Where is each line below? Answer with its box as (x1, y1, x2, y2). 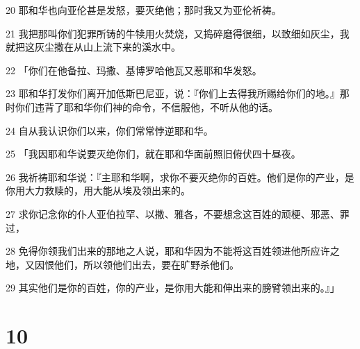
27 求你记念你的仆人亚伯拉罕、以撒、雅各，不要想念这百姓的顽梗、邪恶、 (6, 206, 340, 221)
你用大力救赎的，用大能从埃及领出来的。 (6, 183, 190, 198)
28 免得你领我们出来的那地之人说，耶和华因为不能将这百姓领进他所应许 (6, 244, 330, 258)
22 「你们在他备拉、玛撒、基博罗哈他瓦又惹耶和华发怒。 (6, 62, 262, 77)
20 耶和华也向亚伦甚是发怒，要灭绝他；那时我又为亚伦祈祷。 (6, 3, 281, 17)
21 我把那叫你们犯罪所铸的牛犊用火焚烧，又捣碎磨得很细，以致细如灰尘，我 (6, 26, 350, 40)
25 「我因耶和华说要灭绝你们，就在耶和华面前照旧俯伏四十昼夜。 (6, 146, 301, 161)
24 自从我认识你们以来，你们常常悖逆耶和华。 (6, 123, 213, 137)
